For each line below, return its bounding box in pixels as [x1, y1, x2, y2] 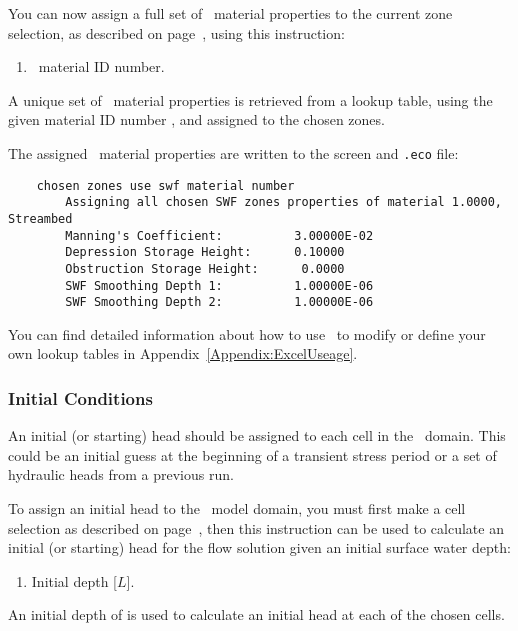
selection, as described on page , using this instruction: [8, 22, 345, 43]
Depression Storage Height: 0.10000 [65, 245, 345, 260]
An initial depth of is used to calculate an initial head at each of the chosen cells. [8, 604, 505, 625]
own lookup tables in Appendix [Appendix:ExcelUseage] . [8, 343, 358, 364]
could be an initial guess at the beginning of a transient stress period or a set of [8, 444, 497, 465]
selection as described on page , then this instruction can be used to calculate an [8, 517, 504, 538]
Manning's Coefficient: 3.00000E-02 [65, 228, 374, 243]
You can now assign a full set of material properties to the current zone [8, 3, 453, 23]
